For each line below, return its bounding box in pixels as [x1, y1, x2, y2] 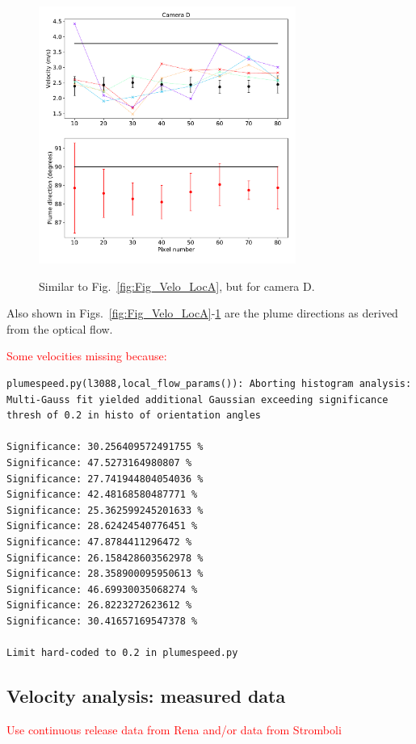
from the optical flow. [6, 320, 113, 337]
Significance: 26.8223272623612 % [6, 599, 192, 612]
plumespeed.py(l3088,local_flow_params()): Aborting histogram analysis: [6, 377, 412, 389]
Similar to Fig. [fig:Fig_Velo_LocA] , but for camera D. [39, 277, 315, 294]
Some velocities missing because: [6, 347, 167, 364]
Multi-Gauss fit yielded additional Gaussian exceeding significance [6, 393, 389, 406]
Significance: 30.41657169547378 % [6, 615, 198, 627]
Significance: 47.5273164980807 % [6, 456, 192, 469]
